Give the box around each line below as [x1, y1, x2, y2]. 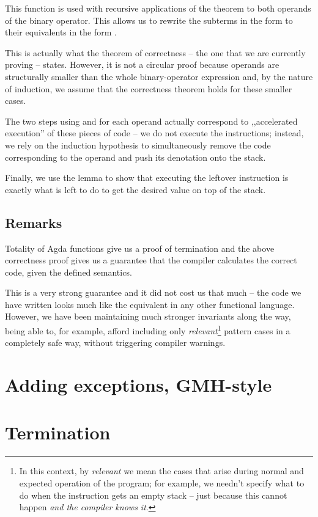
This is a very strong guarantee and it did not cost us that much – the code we [5, 286, 301, 299]
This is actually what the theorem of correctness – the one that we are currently [5, 46, 306, 59]
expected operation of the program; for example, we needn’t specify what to [19, 477, 305, 490]
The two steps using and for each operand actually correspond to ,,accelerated [5, 114, 298, 127]
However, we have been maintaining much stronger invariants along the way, [5, 310, 291, 323]
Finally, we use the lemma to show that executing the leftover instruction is [5, 171, 289, 184]
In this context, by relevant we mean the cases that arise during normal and [19, 464, 304, 477]
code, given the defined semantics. [5, 265, 132, 278]
